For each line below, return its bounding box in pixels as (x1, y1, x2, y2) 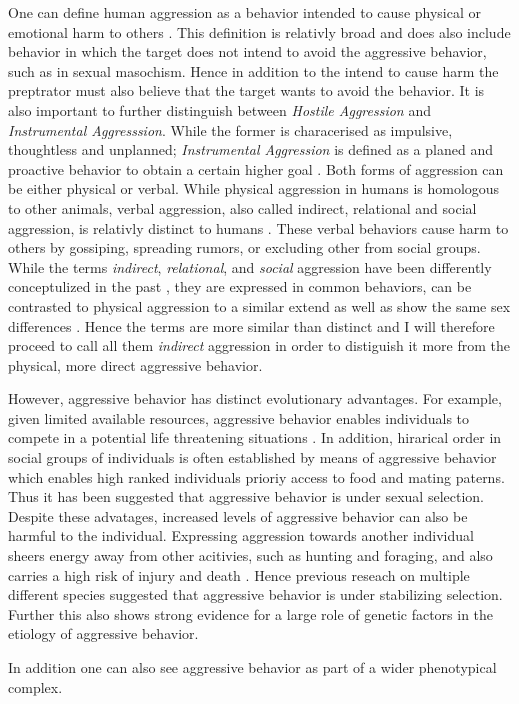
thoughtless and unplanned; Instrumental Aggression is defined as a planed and (8, 139, 493, 160)
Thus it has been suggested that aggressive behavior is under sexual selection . (8, 486, 485, 507)
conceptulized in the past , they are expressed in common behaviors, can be (8, 276, 472, 297)
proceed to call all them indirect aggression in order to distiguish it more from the (8, 335, 510, 356)
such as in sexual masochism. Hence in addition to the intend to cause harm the (8, 60, 499, 81)
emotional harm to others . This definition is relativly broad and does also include (8, 21, 511, 42)
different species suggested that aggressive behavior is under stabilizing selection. (8, 584, 503, 605)
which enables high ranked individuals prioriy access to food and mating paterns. (8, 466, 505, 487)
